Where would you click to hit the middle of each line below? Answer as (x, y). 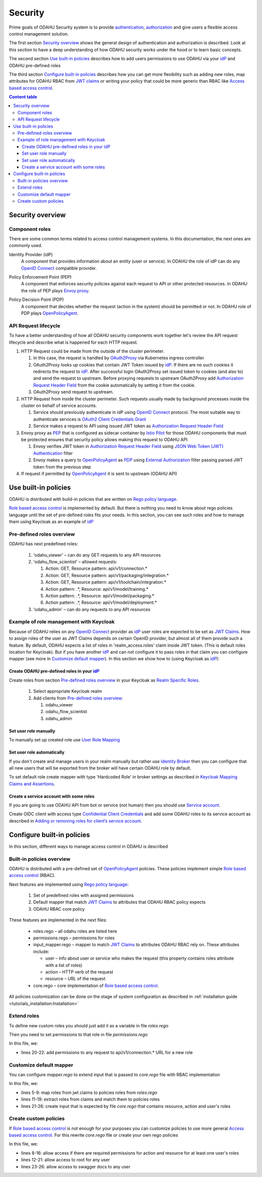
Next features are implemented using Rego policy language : (69, 884)
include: (41, 951)
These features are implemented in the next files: (58, 920)
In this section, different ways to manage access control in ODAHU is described (89, 846)
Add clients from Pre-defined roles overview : (78, 698)
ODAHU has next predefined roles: (44, 544)
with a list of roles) (64, 965)
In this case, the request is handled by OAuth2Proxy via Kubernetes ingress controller (119, 358)
